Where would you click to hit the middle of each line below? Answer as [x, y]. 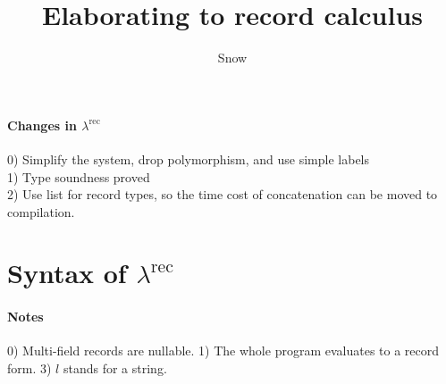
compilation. [41, 211]
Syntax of [67, 273]
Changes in [42, 125]
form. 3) [29, 368]
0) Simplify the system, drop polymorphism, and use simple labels [189, 159]
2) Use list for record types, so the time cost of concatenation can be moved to [223, 194]
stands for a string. [115, 368]
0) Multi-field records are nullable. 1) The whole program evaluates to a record [223, 351]
